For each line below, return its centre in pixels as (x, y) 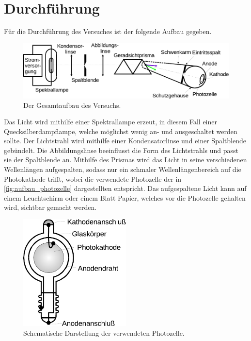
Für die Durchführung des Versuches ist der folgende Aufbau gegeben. (108, 31)
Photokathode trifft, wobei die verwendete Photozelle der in (93, 179)
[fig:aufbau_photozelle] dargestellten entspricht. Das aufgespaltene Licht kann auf (125, 188)
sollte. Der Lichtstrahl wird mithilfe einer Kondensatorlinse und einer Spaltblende (125, 141)
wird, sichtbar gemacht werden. (50, 207)
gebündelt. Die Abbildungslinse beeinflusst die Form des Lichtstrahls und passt (121, 150)
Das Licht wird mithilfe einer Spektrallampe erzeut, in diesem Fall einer (110, 121)
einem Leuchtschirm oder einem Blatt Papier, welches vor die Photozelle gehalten (125, 197)
